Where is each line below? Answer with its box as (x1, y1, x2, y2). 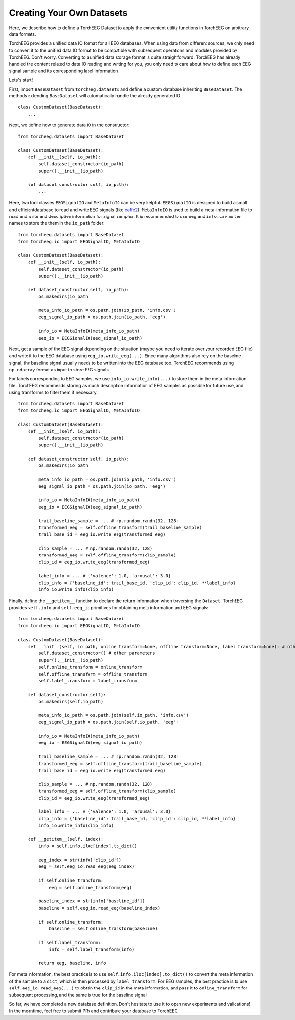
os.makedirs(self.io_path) (38, 699, 104, 705)
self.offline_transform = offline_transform (38, 671, 147, 677)
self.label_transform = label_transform (38, 678, 137, 683)
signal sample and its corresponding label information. (9, 68, 119, 74)
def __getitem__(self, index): (28, 836, 104, 842)
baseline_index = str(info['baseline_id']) (38, 898, 145, 904)
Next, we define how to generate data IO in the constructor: (9, 122, 130, 128)
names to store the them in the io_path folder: (9, 220, 105, 226)
